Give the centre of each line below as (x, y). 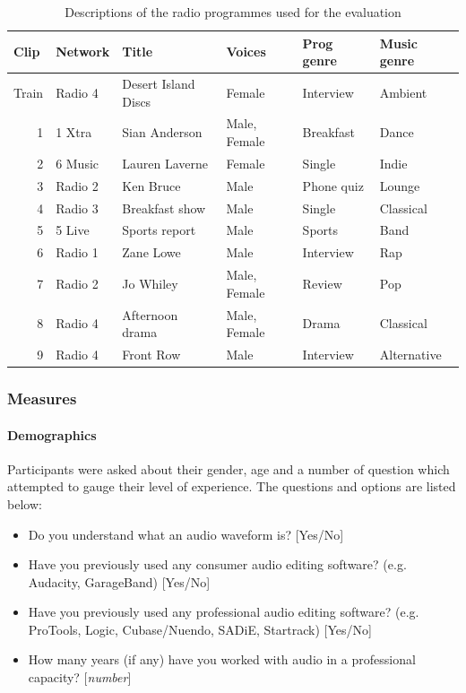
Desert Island (159, 84)
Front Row (151, 354)
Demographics (52, 434)
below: (25, 503)
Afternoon (150, 314)
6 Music (78, 163)
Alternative (410, 354)
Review (322, 283)
